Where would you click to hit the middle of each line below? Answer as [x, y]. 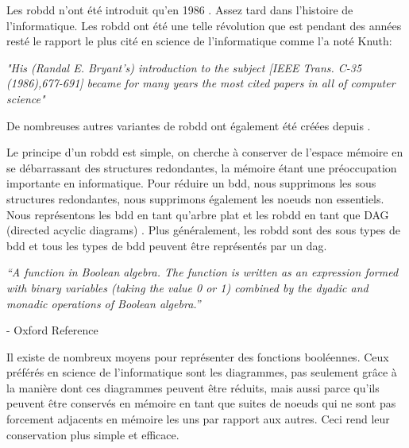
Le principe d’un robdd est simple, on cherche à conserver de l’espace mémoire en [205, 152]
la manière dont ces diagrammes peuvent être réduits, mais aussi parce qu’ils [193, 387]
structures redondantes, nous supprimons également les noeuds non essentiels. [195, 198]
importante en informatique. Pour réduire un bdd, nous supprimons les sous [191, 183]
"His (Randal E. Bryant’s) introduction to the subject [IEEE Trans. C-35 [184, 67]
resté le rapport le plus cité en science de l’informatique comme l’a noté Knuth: [199, 41]
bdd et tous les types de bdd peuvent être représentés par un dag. [167, 245]
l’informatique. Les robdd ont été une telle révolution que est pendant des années [204, 25]
